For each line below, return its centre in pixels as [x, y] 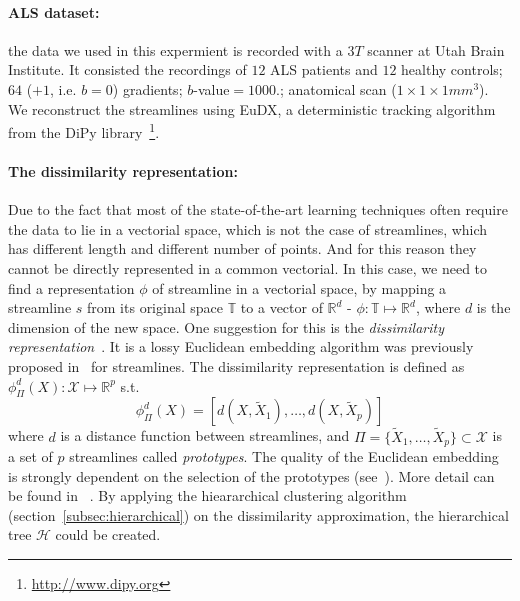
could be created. [108, 534]
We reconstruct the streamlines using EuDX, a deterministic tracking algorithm [252, 108]
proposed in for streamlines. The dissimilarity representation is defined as [236, 365]
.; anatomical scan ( [336, 88]
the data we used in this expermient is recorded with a [175, 49]
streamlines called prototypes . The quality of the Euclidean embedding [284, 456]
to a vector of [281, 307]
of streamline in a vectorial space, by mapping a [299, 287]
